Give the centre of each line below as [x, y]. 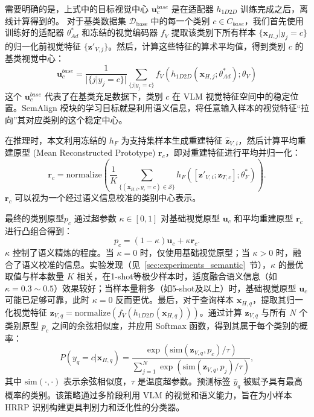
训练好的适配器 [34, 32]
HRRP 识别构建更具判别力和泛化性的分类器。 [95, 406]
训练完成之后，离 [274, 8]
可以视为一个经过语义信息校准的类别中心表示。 [108, 198]
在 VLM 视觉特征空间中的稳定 [231, 96]
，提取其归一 [277, 300]
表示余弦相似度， [97, 381]
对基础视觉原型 [191, 218]
